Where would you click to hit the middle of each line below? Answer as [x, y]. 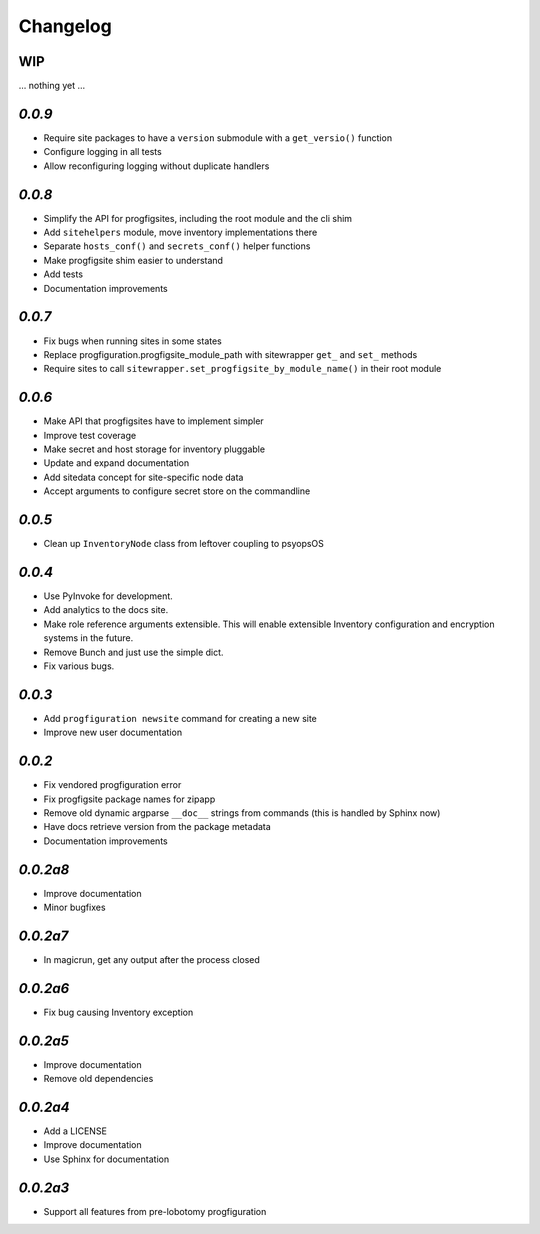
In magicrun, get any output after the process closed [151, 959]
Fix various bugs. [79, 666]
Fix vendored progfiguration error [112, 785]
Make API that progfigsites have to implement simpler [153, 421]
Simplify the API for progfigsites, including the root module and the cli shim [198, 218]
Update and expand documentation [116, 463]
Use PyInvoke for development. [108, 596]
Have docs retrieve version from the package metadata [157, 827]
